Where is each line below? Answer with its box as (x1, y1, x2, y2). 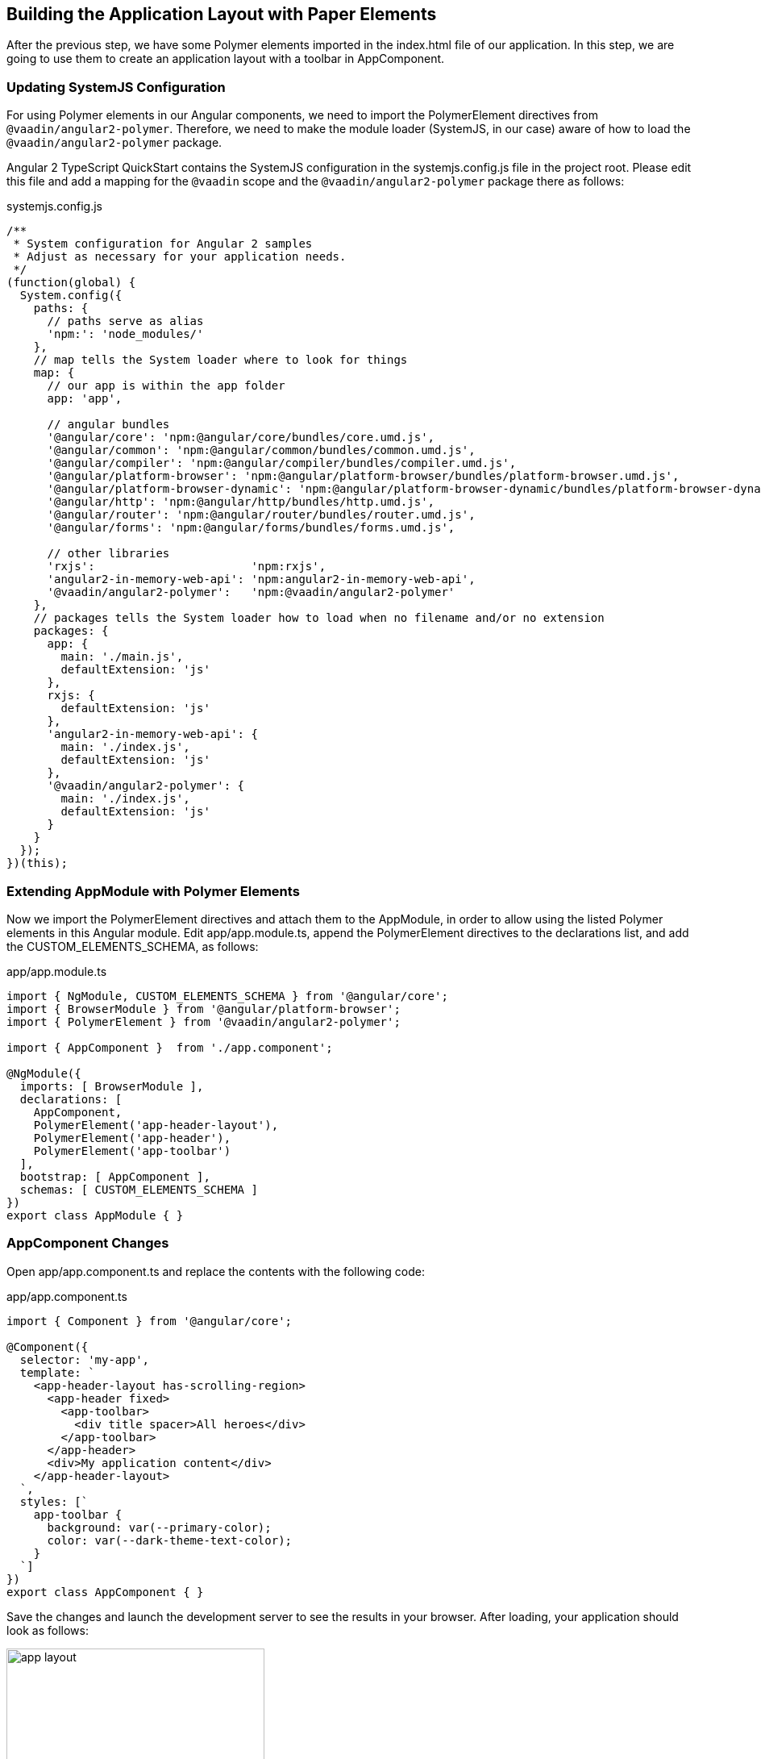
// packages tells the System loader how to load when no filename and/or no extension (33, 611, 605, 625)
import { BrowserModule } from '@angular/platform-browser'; (6, 1002, 401, 1015)
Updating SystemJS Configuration (6, 78, 226, 95)
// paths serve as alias (47, 315, 204, 328)
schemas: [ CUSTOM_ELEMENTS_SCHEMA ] (19, 1182, 258, 1196)
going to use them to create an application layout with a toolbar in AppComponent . (6, 52, 445, 66)
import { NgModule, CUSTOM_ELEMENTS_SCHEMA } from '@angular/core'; (6, 989, 448, 1002)
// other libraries (47, 547, 170, 561)
